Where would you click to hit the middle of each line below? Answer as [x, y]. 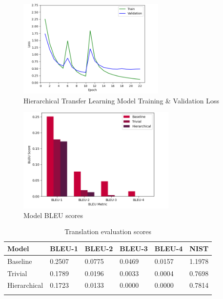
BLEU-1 [64, 248]
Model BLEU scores [53, 215]
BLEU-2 [99, 248]
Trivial [17, 273]
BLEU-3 [134, 248]
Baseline [20, 261]
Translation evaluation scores [108, 231]
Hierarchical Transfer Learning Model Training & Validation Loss [122, 100]
